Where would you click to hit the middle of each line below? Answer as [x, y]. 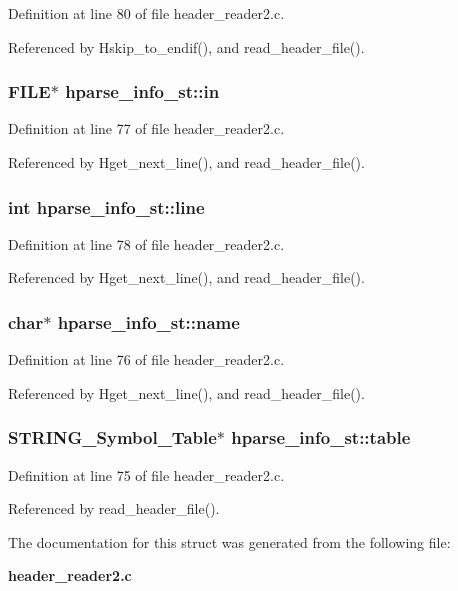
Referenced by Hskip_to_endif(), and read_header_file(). [186, 46]
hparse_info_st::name [148, 321]
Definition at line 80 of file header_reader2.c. [146, 13]
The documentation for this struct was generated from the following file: [229, 541]
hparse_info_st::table [321, 437]
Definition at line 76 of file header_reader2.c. [146, 359]
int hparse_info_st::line [106, 206]
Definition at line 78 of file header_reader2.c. [146, 243]
